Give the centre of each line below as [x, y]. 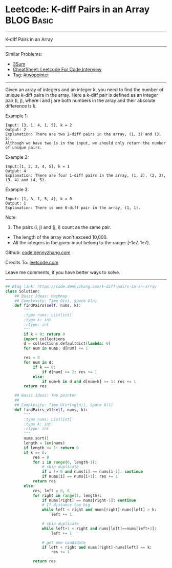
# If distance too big [66, 505]
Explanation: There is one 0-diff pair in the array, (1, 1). [73, 208]
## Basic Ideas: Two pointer [46, 395]
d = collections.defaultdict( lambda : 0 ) [67, 344]
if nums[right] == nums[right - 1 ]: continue [89, 500]
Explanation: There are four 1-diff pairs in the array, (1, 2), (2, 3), [86, 175]
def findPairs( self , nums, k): [48, 306]
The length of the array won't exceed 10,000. [60, 237]
